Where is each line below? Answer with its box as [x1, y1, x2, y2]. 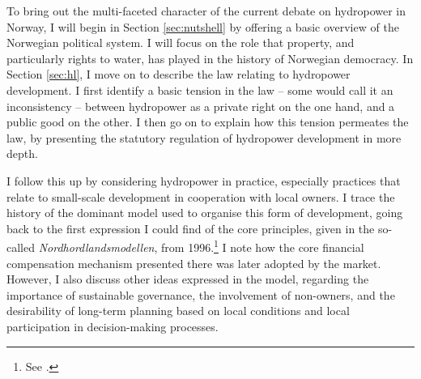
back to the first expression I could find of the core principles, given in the [6, 219, 375, 236]
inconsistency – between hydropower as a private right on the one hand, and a [6, 97, 395, 114]
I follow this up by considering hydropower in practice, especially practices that [6, 172, 401, 189]
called [6, 238, 35, 255]
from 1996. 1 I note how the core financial [161, 236, 364, 255]
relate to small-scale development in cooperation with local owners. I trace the [6, 188, 395, 205]
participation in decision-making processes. [6, 317, 219, 334]
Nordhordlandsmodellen [38, 238, 155, 255]
